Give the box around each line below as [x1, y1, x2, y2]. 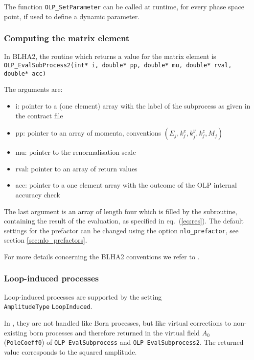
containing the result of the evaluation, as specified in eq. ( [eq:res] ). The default [4, 216, 244, 226]
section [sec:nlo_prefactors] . [4, 235, 87, 245]
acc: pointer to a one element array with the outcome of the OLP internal [15, 180, 237, 190]
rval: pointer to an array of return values [15, 163, 138, 173]
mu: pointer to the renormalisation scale [15, 147, 136, 157]
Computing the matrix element [4, 32, 130, 44]
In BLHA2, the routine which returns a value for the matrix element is [4, 51, 216, 61]
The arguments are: [4, 84, 63, 94]
